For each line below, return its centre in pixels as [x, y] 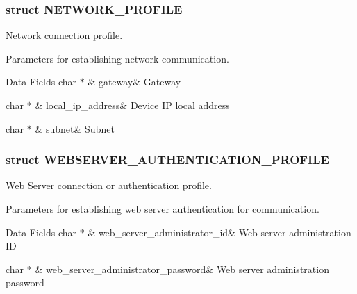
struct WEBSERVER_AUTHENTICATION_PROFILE [167, 160]
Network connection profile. [64, 35]
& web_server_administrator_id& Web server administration [219, 232]
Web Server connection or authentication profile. [109, 185]
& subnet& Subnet [75, 128]
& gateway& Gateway [134, 82]
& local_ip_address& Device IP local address [132, 105]
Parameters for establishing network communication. [117, 58]
